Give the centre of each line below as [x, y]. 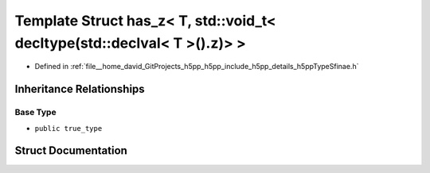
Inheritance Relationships [80, 89]
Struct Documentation [71, 151]
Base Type [35, 113]
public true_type [68, 128]
